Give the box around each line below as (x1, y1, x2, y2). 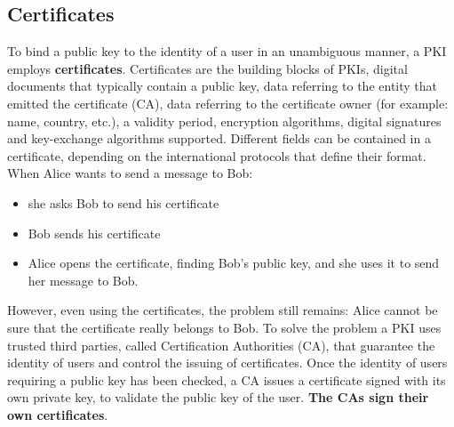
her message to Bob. (28, 270, 139, 289)
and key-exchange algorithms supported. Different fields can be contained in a (7, 129, 431, 148)
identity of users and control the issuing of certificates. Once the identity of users (7, 353, 448, 372)
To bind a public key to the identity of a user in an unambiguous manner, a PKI (7, 42, 447, 60)
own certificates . (7, 405, 108, 423)
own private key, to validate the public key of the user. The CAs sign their (7, 388, 429, 407)
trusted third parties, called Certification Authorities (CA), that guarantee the (7, 335, 435, 354)
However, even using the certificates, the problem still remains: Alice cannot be (7, 301, 438, 319)
